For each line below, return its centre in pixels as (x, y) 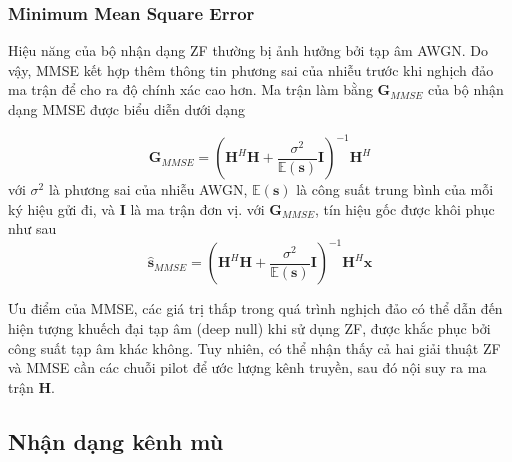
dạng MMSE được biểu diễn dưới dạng (127, 109)
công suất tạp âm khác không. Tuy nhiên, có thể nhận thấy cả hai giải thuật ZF (254, 347)
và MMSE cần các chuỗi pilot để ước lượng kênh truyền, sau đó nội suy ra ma (247, 367)
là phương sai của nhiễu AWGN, (148, 189)
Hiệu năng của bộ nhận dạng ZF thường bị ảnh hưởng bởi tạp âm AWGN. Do (248, 50)
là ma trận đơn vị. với (197, 208)
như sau (32, 228)
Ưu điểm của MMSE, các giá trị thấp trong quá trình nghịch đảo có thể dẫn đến (255, 308)
